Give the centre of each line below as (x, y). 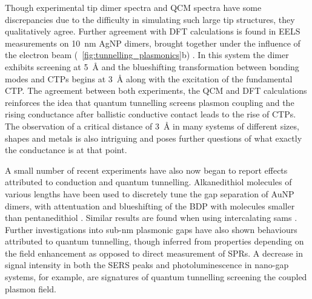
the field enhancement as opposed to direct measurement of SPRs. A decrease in (154, 253)
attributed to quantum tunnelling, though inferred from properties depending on (154, 241)
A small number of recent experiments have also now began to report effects (146, 170)
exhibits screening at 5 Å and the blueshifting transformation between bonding (152, 66)
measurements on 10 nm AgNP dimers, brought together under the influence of (153, 43)
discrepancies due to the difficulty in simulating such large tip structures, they (150, 19)
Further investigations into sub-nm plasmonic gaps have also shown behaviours (151, 229)
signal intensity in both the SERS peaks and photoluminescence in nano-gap (147, 265)
